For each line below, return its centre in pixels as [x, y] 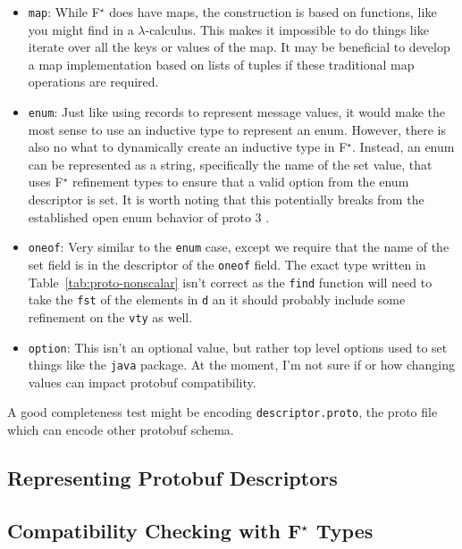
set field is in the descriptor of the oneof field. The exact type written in [227, 264]
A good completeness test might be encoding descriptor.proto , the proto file [223, 412]
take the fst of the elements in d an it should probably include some [217, 299]
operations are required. [93, 82]
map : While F [64, 12]
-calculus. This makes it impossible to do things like [287, 29]
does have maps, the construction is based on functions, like [273, 12]
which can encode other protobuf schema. [121, 430]
